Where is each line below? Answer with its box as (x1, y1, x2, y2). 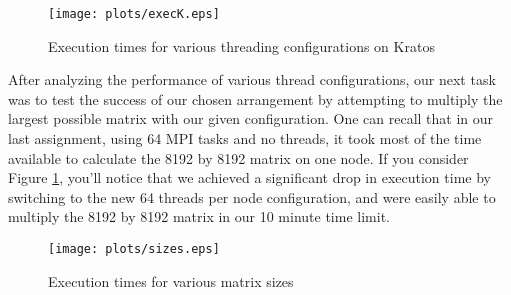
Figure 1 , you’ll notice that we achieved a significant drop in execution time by (8, 167, 491, 188)
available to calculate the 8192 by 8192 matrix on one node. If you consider (8, 147, 469, 168)
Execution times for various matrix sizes (48, 270, 294, 291)
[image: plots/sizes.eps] (48, 242, 220, 256)
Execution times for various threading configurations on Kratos (48, 35, 435, 56)
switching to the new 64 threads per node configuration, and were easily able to (8, 186, 496, 207)
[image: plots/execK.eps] (48, 7, 220, 21)
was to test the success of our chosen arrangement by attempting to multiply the (8, 88, 503, 109)
